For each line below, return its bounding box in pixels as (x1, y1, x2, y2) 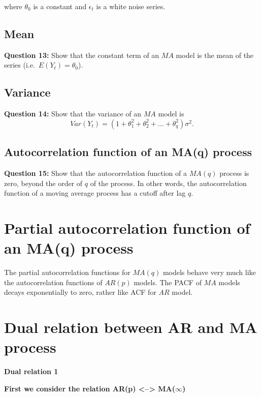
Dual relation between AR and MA (4, 317, 257, 338)
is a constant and (33, 1, 87, 11)
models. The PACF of (134, 277, 202, 287)
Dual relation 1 (4, 366, 58, 377)
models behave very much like (162, 267, 256, 278)
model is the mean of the (176, 49, 254, 60)
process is (219, 167, 249, 178)
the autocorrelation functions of (4, 277, 103, 287)
